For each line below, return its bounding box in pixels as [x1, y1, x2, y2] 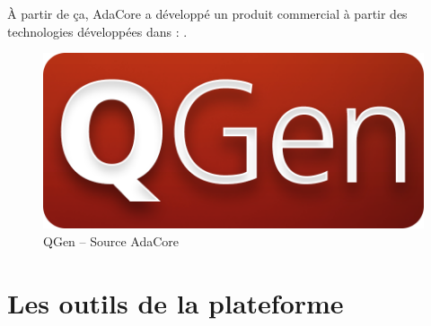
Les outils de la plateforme [7, 284, 344, 321]
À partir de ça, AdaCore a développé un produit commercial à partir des [7, 4, 408, 22]
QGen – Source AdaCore [43, 231, 180, 250]
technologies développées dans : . [7, 21, 188, 40]
